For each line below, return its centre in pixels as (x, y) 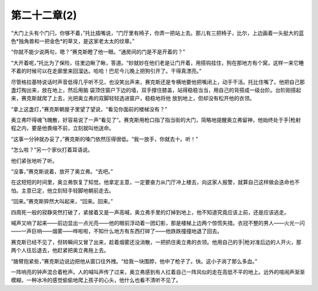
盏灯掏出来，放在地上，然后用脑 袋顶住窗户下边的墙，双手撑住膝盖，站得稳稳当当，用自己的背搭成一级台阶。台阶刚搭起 (156, 90)
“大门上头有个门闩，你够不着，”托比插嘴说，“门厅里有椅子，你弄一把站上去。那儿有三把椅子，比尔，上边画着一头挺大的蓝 (158, 33)
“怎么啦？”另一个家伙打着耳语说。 (52, 150)
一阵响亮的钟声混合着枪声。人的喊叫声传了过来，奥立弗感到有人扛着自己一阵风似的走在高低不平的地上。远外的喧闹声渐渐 (158, 272)
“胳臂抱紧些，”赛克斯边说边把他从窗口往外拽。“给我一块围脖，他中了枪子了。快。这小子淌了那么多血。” (134, 261)
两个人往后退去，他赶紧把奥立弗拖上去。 (60, 250)
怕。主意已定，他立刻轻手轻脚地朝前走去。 (62, 190)
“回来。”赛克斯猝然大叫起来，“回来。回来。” (62, 201)
